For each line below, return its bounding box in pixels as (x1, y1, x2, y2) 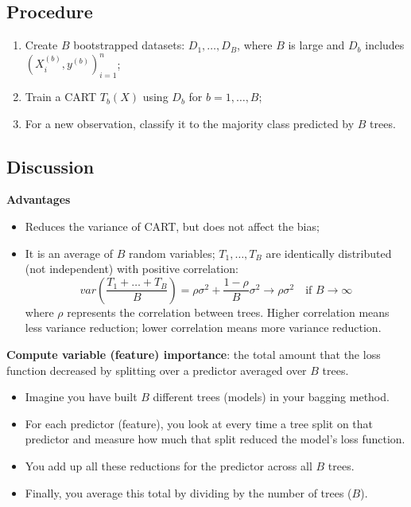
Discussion (6, 154, 95, 178)
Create (25, 37, 58, 53)
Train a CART (25, 88, 97, 105)
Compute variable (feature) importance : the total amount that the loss (6, 346, 381, 363)
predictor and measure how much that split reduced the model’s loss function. (25, 431, 405, 447)
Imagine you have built (25, 388, 138, 405)
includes (365, 37, 405, 53)
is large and (288, 37, 345, 53)
